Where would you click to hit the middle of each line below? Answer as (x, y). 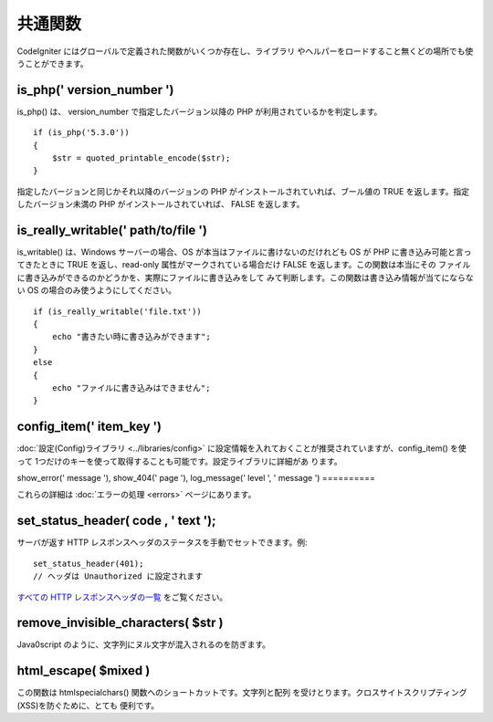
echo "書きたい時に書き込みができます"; (131, 337)
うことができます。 (52, 63)
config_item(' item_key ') (89, 427)
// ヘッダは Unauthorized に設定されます (118, 576)
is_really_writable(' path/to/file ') (112, 230)
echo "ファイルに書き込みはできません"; (131, 388)
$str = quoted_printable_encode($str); (141, 158)
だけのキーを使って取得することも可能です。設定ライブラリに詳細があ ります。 (194, 461)
